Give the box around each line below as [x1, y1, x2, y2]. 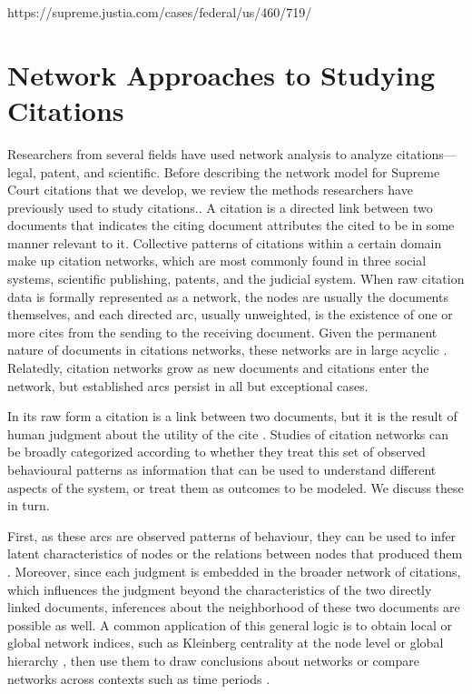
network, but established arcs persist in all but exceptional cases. [7, 376, 369, 395]
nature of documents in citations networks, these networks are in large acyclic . [7, 340, 447, 359]
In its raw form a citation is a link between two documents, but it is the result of [7, 407, 457, 426]
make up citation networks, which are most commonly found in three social [7, 251, 427, 270]
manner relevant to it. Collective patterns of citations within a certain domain [7, 233, 442, 252]
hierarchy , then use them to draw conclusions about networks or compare [7, 650, 419, 669]
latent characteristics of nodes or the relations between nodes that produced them [7, 544, 463, 563]
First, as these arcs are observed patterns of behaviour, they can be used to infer [7, 526, 457, 545]
